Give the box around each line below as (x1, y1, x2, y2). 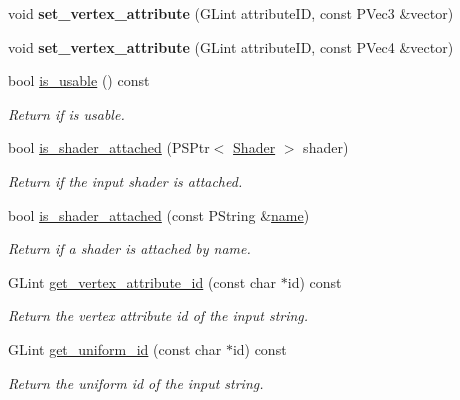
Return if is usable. (8, 103, 125, 124)
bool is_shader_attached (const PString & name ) (8, 204, 310, 225)
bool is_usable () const (8, 70, 150, 91)
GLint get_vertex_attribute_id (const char (8, 271, 277, 292)
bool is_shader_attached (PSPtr (8, 137, 210, 158)
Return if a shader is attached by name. (8, 238, 251, 259)
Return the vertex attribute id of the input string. (8, 305, 309, 326)
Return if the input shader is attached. (8, 170, 243, 191)
